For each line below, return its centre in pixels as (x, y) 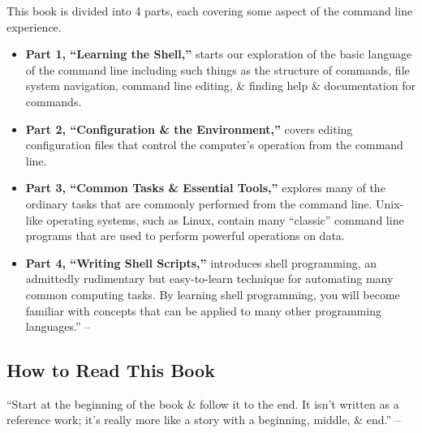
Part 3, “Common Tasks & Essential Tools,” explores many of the (205, 188)
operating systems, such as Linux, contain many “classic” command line (225, 219)
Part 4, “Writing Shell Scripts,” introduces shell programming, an (201, 262)
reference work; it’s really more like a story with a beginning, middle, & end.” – (204, 420)
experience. (34, 26)
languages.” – (58, 326)
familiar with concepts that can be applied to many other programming (203, 310)
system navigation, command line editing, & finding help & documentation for (220, 86)
